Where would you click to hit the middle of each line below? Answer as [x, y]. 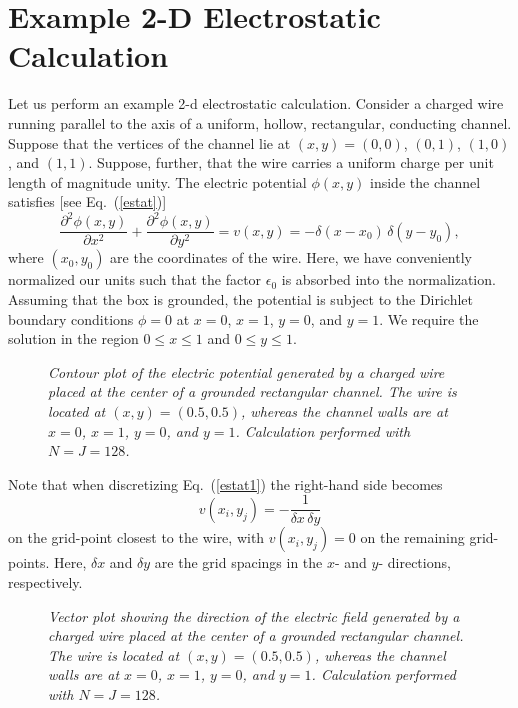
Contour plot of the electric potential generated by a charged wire [246, 371]
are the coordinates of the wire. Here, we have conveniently [291, 257]
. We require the [429, 318]
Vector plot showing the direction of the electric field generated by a [254, 615]
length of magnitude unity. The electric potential [157, 181]
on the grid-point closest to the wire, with [136, 537]
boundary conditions [71, 318]
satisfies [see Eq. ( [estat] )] [87, 201]
